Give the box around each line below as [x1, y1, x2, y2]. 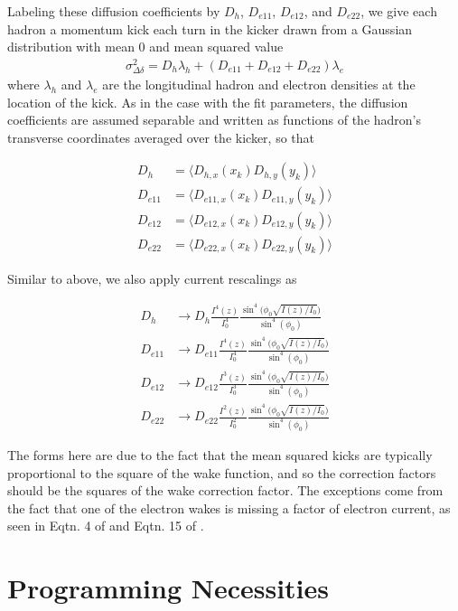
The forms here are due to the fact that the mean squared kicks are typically [7, 446, 433, 465]
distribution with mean [7, 37, 135, 56]
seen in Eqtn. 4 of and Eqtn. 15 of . [7, 516, 204, 535]
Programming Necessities [7, 569, 329, 606]
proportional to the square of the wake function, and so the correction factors [7, 463, 436, 482]
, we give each [360, 2, 437, 20]
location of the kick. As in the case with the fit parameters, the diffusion [7, 92, 408, 111]
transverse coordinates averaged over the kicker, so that [7, 127, 315, 146]
